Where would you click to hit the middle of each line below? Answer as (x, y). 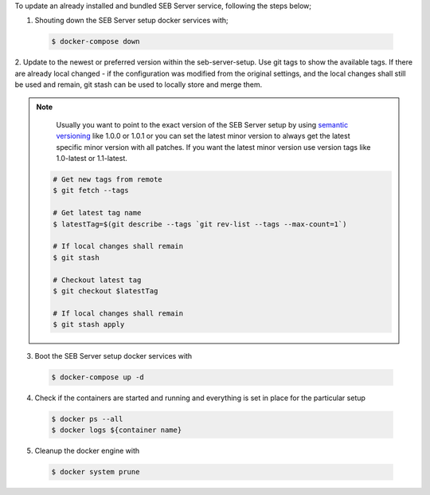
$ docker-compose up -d (98, 377)
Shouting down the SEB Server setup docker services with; (131, 21)
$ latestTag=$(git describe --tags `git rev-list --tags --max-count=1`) (200, 224)
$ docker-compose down (96, 41)
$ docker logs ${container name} (117, 430)
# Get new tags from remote (107, 180)
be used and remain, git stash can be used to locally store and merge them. (139, 84)
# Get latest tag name (97, 213)
